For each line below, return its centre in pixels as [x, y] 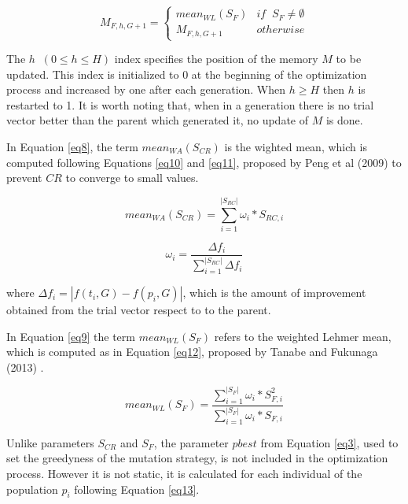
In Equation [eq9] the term [71, 336]
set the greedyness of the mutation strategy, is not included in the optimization [197, 458]
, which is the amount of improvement [274, 293]
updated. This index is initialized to [93, 74]
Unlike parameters [50, 442]
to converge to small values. [132, 178]
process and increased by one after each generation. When [146, 89]
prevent [24, 178]
